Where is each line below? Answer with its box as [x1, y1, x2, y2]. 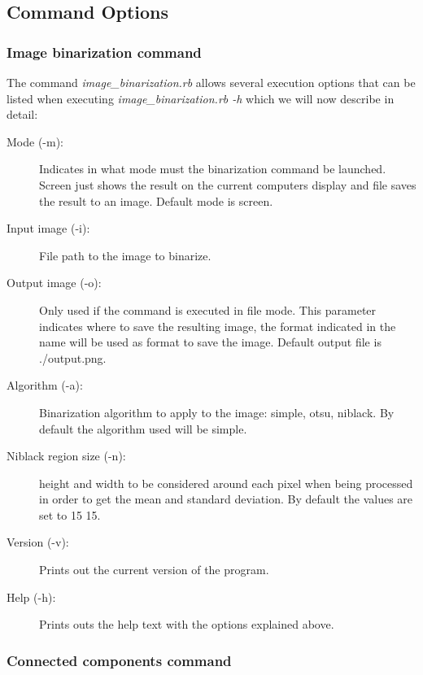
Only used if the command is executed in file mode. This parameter [39, 301, 377, 318]
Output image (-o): [7, 274, 102, 291]
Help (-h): [7, 588, 56, 605]
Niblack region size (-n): [7, 447, 126, 464]
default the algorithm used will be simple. [39, 420, 247, 437]
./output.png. [39, 349, 107, 366]
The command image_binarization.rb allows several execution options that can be [7, 74, 416, 90]
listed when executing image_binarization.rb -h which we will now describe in [7, 89, 395, 107]
